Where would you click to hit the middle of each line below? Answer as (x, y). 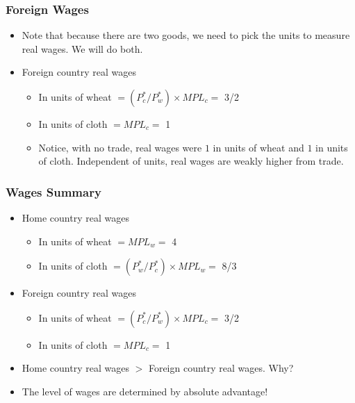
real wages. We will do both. (82, 48)
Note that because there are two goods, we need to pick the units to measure (186, 35)
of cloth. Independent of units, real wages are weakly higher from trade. (191, 161)
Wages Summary (53, 191)
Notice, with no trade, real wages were (120, 147)
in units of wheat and (258, 147)
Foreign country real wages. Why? (221, 368)
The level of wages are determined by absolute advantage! (145, 391)
